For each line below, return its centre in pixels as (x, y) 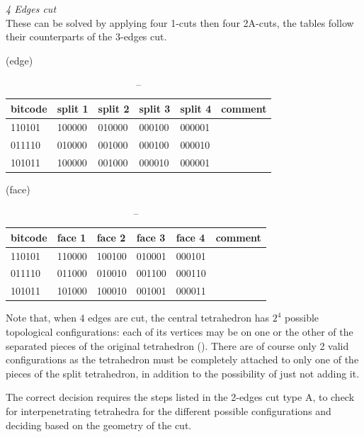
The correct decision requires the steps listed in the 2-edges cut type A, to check (180, 397)
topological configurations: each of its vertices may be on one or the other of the (180, 331)
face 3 (151, 237)
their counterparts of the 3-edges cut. (86, 36)
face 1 (72, 237)
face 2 (111, 237)
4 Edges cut (31, 8)
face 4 (190, 237)
